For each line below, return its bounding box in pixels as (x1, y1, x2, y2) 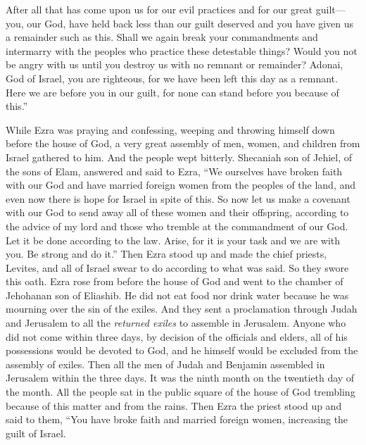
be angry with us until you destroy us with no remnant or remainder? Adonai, (6, 57, 343, 72)
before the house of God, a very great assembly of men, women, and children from (6, 136, 360, 151)
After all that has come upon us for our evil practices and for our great (6, 2, 313, 16)
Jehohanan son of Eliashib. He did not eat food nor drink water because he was (6, 287, 349, 302)
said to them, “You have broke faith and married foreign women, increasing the (6, 412, 348, 427)
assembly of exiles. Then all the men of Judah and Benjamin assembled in (6, 356, 325, 371)
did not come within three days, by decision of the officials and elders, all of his (6, 329, 348, 344)
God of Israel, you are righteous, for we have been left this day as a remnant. (6, 70, 338, 85)
